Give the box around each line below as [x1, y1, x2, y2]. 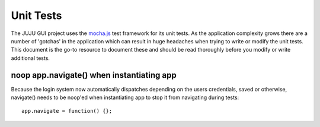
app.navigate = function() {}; [21, 107, 113, 115]
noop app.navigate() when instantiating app [11, 70, 177, 80]
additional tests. [11, 54, 50, 62]
